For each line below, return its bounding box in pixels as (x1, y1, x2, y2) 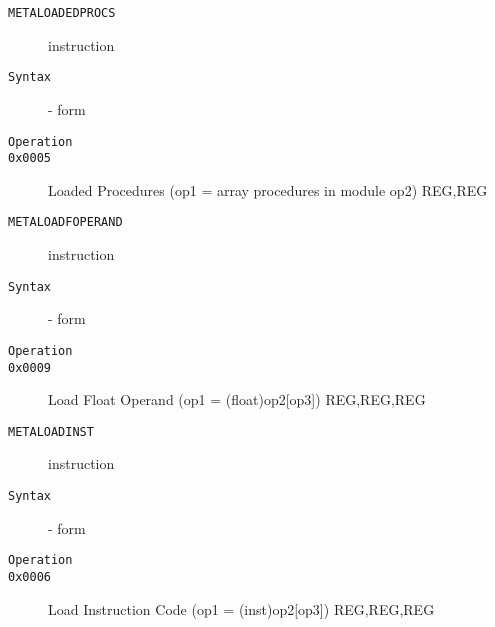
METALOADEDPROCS (8, 6, 116, 20)
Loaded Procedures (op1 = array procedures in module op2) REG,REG (48, 179, 488, 200)
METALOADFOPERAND (8, 215, 123, 230)
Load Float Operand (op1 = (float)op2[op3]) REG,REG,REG (48, 389, 426, 410)
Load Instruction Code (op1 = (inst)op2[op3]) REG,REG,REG (48, 598, 435, 619)
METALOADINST (8, 424, 94, 439)
